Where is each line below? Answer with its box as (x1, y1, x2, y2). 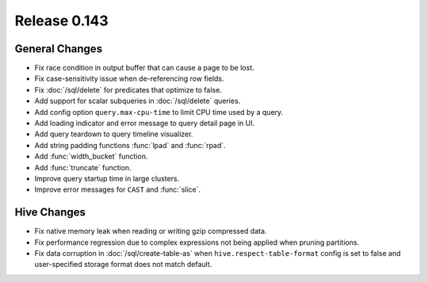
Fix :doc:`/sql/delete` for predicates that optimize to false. (34, 85, 222, 94)
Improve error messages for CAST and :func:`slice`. (34, 185, 201, 194)
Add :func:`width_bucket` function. (34, 151, 148, 162)
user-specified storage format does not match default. (34, 260, 212, 269)
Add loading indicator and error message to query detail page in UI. (34, 119, 255, 128)
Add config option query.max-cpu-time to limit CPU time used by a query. (34, 107, 284, 116)
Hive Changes (14, 206, 86, 219)
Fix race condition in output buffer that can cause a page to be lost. (34, 63, 255, 73)
